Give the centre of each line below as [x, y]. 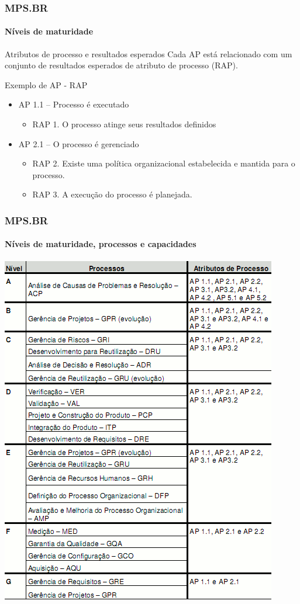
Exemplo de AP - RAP [46, 84]
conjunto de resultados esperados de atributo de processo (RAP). [121, 65]
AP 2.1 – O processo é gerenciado [79, 143]
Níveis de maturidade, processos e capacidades [101, 244]
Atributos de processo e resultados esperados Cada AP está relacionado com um [149, 53]
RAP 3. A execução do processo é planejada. [112, 194]
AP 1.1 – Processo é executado [74, 104]
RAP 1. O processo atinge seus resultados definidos [124, 124]
